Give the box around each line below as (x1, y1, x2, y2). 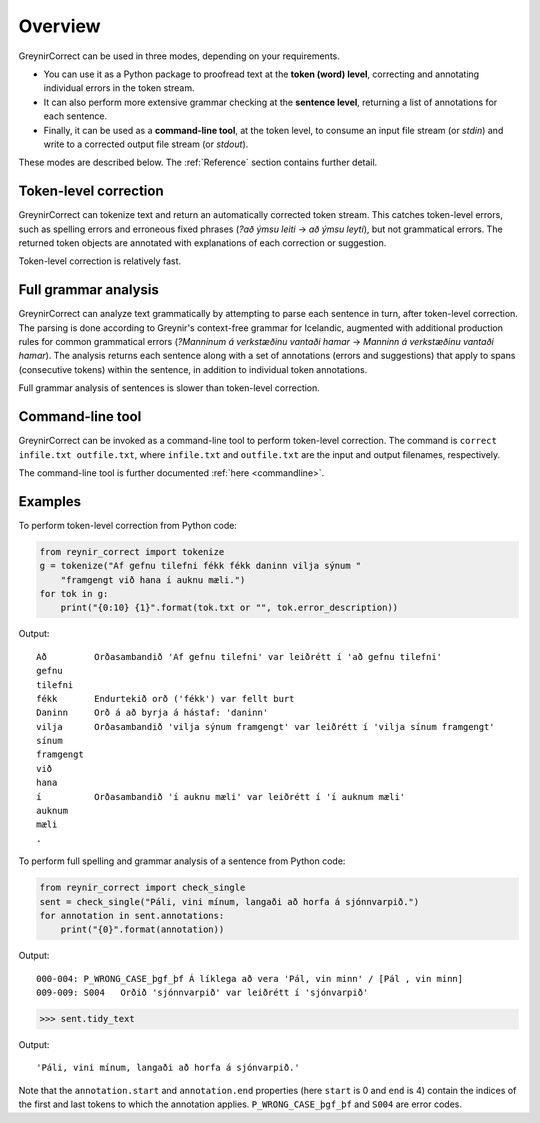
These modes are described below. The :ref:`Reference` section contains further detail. (18, 156, 378, 169)
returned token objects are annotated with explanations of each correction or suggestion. (18, 236, 387, 249)
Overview (18, 15, 101, 37)
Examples (18, 493, 82, 510)
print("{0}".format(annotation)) (60, 924, 225, 935)
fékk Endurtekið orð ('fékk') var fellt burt (36, 693, 295, 704)
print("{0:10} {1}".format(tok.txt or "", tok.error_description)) (60, 602, 399, 614)
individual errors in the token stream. (43, 82, 195, 94)
